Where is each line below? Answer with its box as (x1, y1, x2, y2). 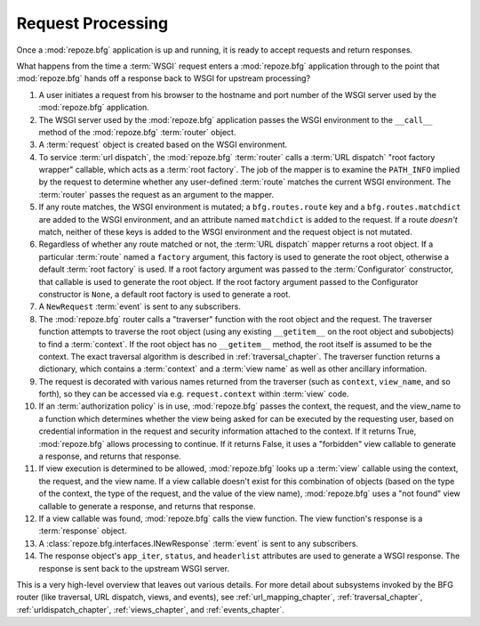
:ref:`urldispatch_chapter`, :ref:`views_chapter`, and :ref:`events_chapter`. (16, 604, 284, 614)
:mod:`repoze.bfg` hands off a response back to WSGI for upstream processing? (16, 73, 311, 84)
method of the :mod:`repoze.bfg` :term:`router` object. (38, 126, 236, 137)
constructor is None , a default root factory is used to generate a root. (38, 289, 291, 299)
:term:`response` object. (38, 525, 127, 536)
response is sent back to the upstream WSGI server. (38, 563, 230, 573)
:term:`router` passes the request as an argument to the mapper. (38, 189, 275, 199)
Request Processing (16, 13, 169, 33)
